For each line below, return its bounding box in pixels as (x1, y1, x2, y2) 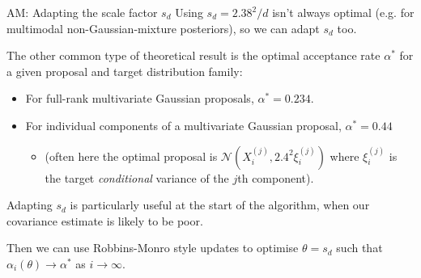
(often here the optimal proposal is (45, 147, 218, 164)
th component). (237, 169, 314, 186)
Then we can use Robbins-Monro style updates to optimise (6, 239, 299, 256)
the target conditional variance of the (45, 169, 229, 186)
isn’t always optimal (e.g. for (272, 4, 415, 20)
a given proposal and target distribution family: (6, 62, 243, 79)
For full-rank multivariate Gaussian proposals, (25, 90, 254, 107)
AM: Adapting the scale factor (6, 4, 158, 20)
